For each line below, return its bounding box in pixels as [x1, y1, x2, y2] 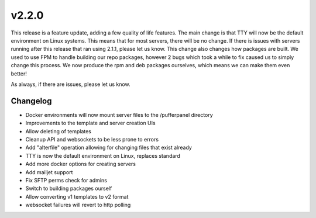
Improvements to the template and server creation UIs [25, 120, 156, 127]
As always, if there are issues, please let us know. [11, 81, 131, 88]
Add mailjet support [25, 168, 73, 175]
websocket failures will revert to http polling [25, 202, 131, 209]
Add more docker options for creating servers [25, 161, 136, 168]
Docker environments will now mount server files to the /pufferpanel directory [25, 111, 213, 118]
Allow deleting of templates [25, 127, 92, 134]
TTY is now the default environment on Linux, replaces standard [25, 152, 181, 159]
